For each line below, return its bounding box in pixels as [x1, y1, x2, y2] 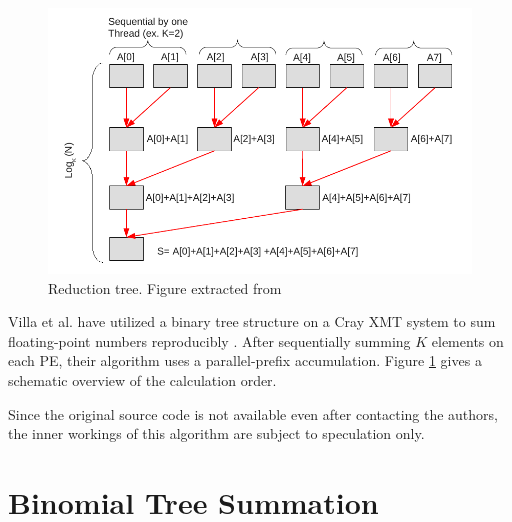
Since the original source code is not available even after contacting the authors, [8, 403, 498, 424]
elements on [431, 330, 504, 351]
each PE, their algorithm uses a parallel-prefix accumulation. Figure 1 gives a [8, 350, 482, 371]
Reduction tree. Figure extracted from [48, 277, 282, 298]
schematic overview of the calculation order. [8, 369, 277, 390]
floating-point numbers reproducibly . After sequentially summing [8, 330, 411, 351]
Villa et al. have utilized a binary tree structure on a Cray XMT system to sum [8, 311, 496, 332]
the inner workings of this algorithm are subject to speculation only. [8, 423, 425, 444]
